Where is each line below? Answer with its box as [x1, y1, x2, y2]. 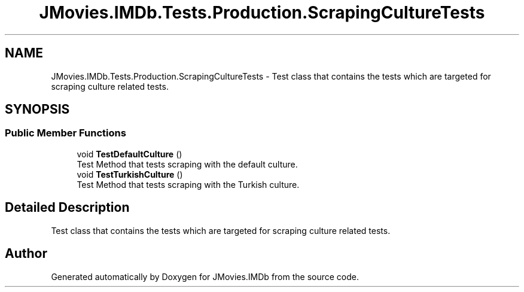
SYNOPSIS [5, 102, 70, 117]
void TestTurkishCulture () [77, 169, 183, 180]
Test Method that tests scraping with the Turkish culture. [77, 179, 300, 190]
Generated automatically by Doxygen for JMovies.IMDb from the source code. [51, 271, 360, 282]
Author [5, 246, 47, 261]
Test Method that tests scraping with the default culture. [77, 159, 298, 169]
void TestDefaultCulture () [77, 148, 182, 159]
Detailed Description [5, 200, 130, 215]
